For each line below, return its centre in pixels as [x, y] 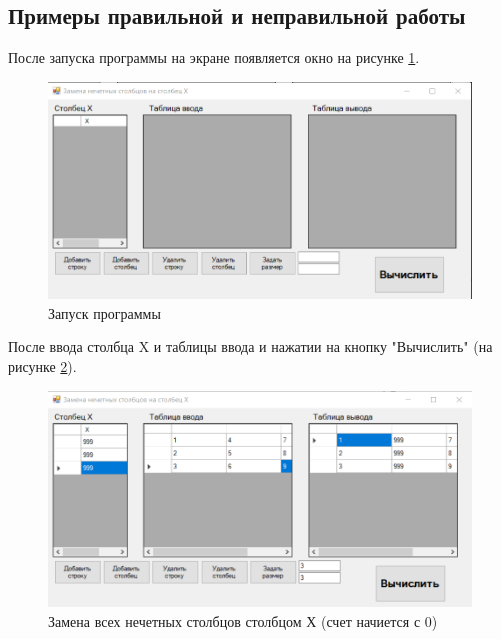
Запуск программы [104, 312]
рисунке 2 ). [42, 366]
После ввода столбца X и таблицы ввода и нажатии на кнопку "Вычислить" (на [250, 346]
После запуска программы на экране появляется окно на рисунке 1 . [214, 57]
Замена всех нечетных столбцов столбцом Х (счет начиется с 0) [243, 621]
